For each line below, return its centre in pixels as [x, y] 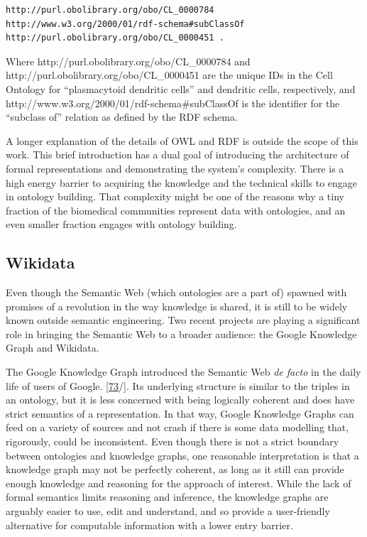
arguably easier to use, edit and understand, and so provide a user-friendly [168, 511]
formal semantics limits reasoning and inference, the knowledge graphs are [167, 497]
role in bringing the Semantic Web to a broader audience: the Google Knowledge [181, 333]
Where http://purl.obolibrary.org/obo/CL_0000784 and [128, 61]
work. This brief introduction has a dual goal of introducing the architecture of [177, 154]
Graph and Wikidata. [53, 348]
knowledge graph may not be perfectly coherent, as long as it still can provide [175, 469]
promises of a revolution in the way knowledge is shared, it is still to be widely [177, 306]
